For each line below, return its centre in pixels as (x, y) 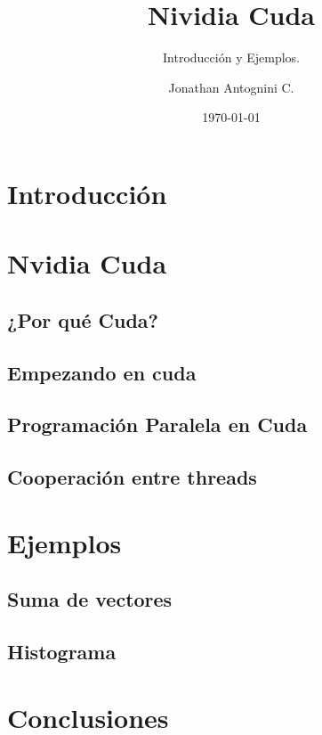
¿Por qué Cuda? (83, 319)
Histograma (62, 652)
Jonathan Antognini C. (231, 87)
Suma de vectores (90, 599)
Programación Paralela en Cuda (157, 425)
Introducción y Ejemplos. (231, 57)
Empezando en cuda (102, 372)
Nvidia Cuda (87, 263)
